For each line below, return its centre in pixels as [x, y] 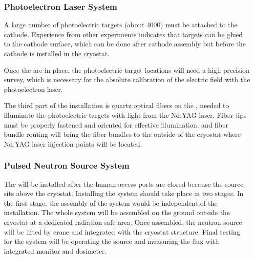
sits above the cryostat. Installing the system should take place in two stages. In [124, 193]
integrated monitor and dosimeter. [55, 250]
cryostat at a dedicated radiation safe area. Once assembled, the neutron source [123, 222]
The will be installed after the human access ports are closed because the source [124, 183]
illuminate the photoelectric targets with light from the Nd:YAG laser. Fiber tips [125, 115]
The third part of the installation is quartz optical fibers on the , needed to [116, 105]
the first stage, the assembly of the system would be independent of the [111, 203]
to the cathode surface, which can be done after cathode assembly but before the [125, 44]
